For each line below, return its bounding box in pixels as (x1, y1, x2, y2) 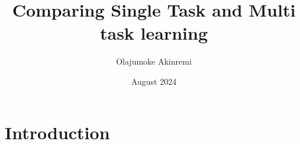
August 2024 (131, 75, 177, 87)
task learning (99, 21, 208, 45)
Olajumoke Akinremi (116, 55, 192, 68)
